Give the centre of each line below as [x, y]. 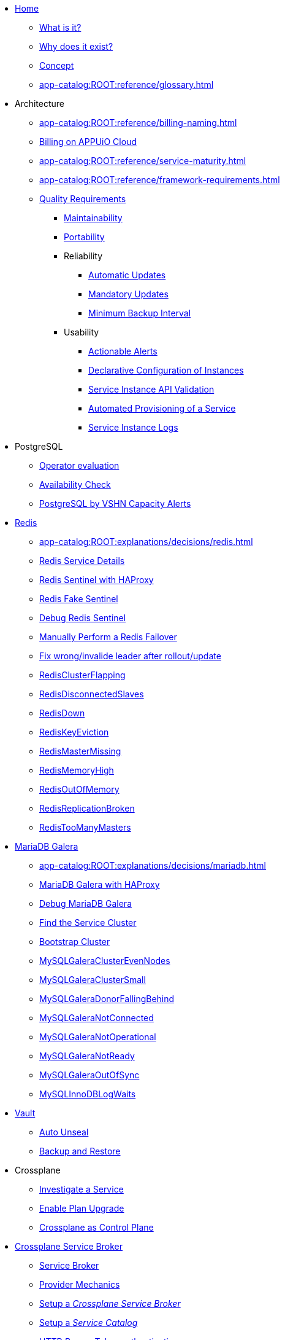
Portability [84, 237]
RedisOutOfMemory [79, 789]
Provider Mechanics [80, 1284]
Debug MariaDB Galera [85, 903]
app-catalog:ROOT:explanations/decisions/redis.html [146, 542]
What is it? [60, 27]
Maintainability [93, 218]
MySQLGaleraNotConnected [97, 1018]
